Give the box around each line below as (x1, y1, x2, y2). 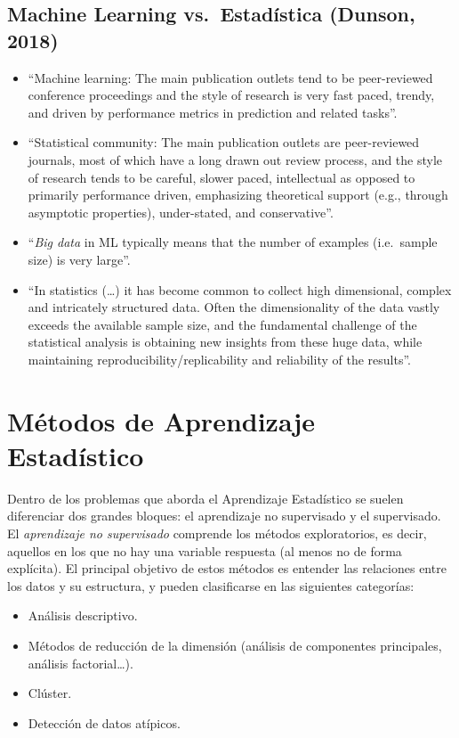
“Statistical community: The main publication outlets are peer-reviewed (28, 133, 420, 152)
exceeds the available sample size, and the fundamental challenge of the (28, 315, 417, 333)
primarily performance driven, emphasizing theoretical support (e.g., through (28, 185, 448, 204)
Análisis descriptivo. (28, 606, 138, 625)
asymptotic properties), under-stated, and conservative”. (28, 202, 334, 221)
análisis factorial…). (28, 653, 133, 672)
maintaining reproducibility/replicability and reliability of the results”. (28, 349, 411, 368)
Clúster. (28, 684, 72, 702)
